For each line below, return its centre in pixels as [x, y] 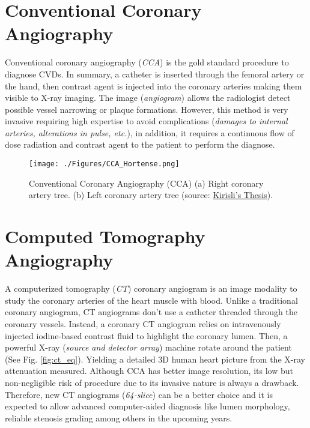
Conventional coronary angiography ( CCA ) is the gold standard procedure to [147, 62]
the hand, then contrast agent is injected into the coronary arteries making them [153, 86]
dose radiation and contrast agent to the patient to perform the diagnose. [140, 144]
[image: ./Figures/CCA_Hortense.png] [104, 164]
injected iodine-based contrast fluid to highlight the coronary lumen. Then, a [146, 335]
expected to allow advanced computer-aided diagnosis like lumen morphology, [147, 406]
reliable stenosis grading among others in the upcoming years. [119, 417]
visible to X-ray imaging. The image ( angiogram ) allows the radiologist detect [148, 98]
